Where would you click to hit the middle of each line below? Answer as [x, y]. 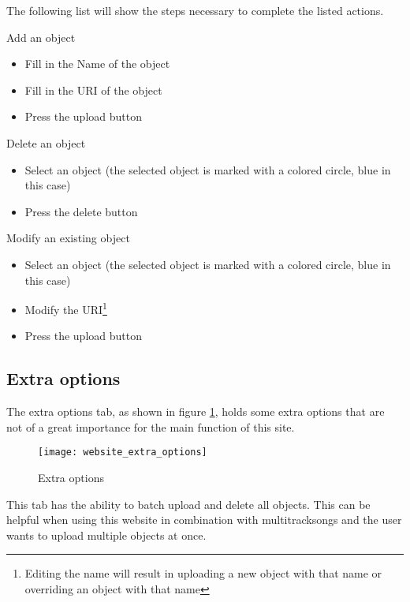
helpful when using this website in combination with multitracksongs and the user [204, 520]
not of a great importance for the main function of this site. [151, 426]
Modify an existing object [68, 238]
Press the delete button [81, 211]
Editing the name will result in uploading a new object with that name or [203, 573]
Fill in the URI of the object [93, 90]
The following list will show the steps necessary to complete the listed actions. [195, 10]
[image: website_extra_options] [123, 452]
